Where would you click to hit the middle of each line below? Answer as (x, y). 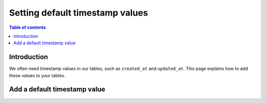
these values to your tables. (37, 75)
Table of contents (28, 27)
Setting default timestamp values (79, 13)
